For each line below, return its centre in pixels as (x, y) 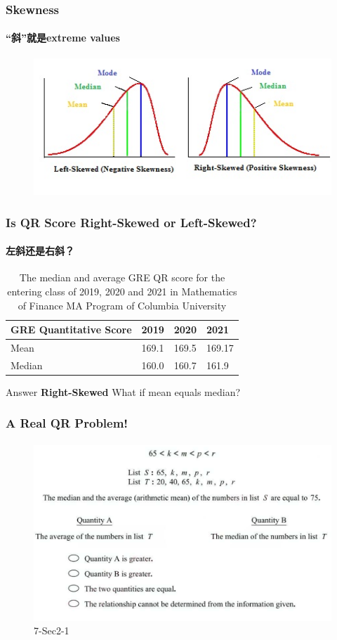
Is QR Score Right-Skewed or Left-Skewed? (131, 222)
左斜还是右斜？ (40, 251)
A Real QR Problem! (67, 423)
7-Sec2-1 (52, 631)
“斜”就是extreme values (63, 38)
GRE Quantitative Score (71, 329)
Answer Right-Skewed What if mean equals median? (123, 391)
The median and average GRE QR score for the (122, 277)
